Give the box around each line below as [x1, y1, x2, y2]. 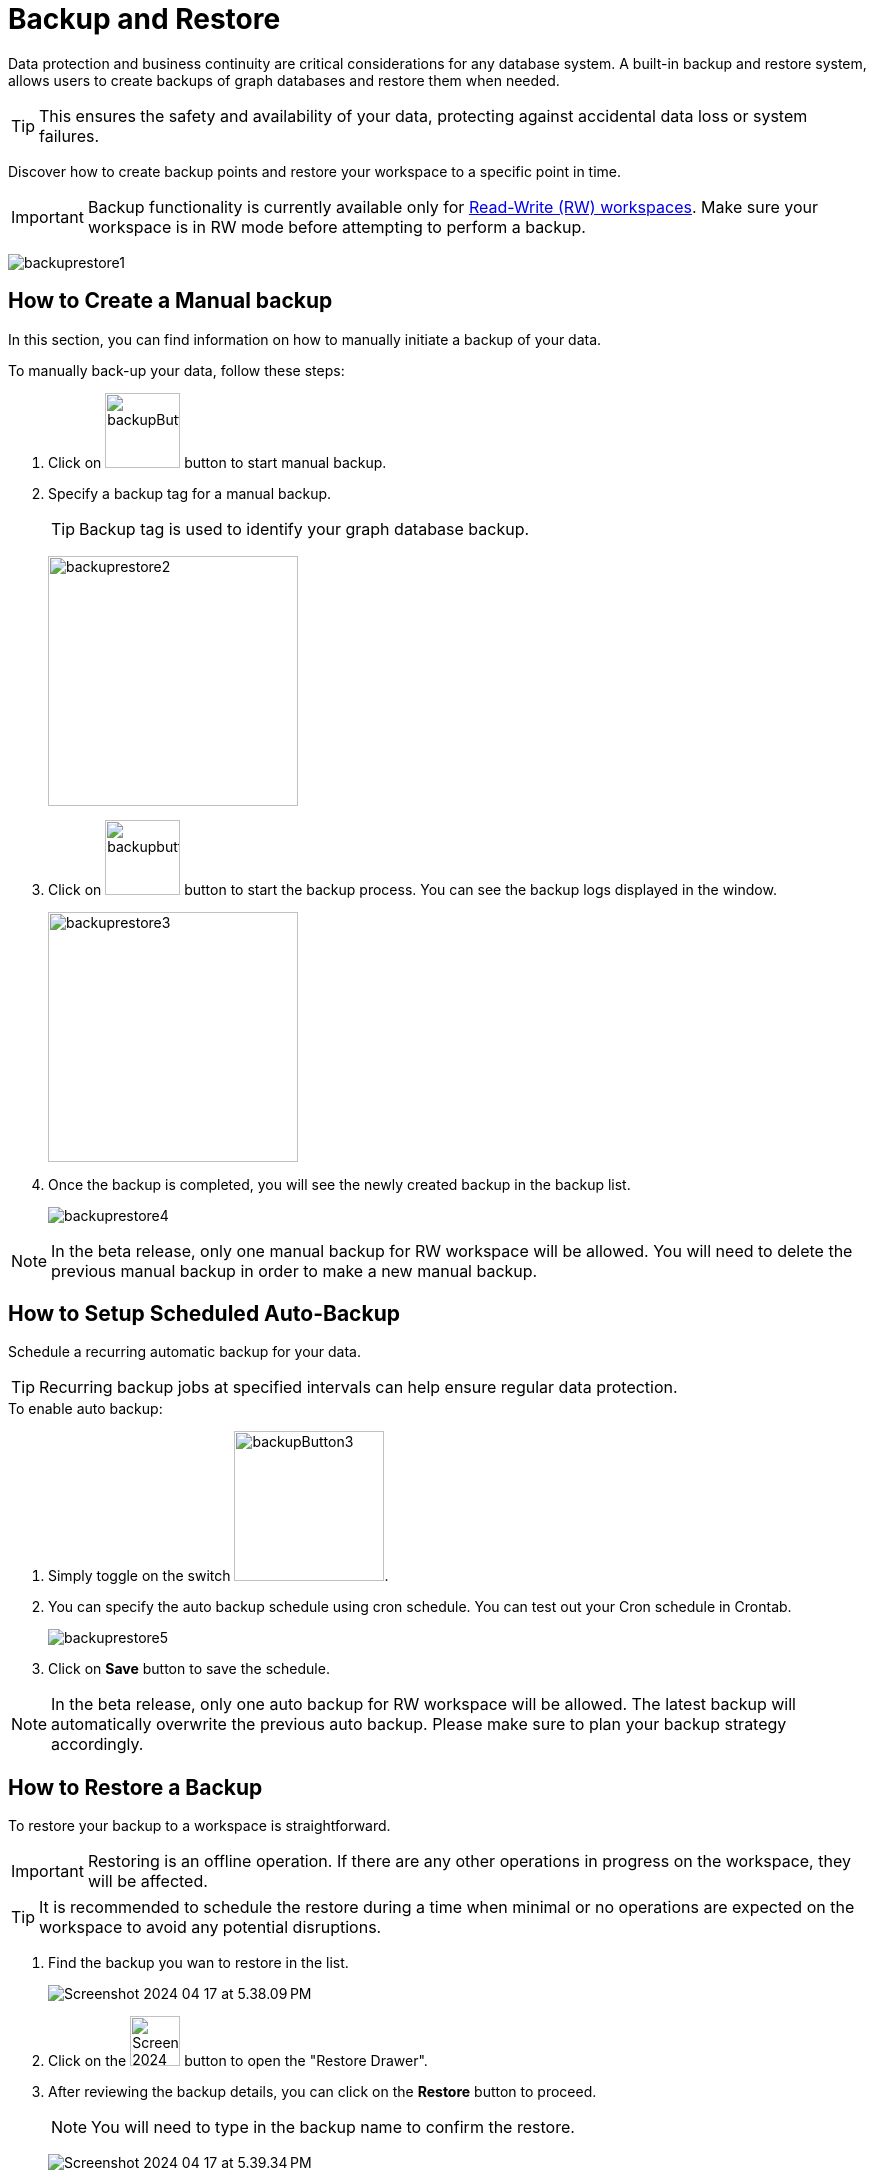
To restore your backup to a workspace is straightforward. [8, 1817, 391, 1835]
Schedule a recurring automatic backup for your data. [8, 1343, 361, 1361]
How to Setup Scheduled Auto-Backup [8, 1301, 400, 1327]
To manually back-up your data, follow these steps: [8, 361, 345, 379]
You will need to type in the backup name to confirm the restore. [91, 2117, 575, 2138]
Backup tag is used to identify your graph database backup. [79, 518, 530, 539]
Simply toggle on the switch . [48, 1567, 389, 1585]
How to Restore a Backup [8, 1774, 263, 1800]
